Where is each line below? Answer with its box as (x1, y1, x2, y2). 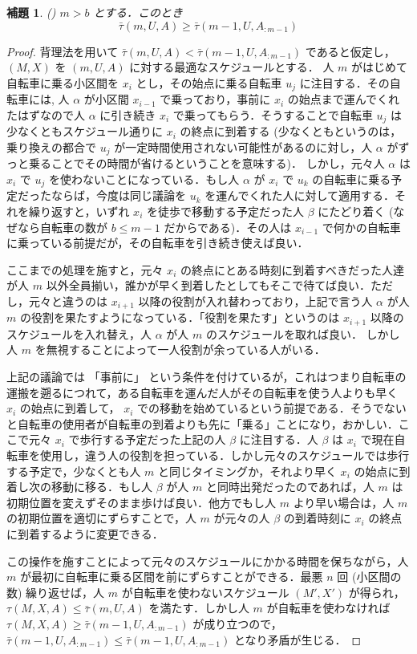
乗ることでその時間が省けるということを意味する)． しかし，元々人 (28, 155, 385, 172)
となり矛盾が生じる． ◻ (233, 631, 362, 648)
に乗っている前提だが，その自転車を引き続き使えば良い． (6, 234, 309, 251)
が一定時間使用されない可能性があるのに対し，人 (114, 138, 373, 155)
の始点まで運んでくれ (287, 91, 400, 108)
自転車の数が (39, 218, 107, 235)
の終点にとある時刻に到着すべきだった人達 (180, 261, 404, 278)
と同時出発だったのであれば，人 (205, 478, 374, 495)
